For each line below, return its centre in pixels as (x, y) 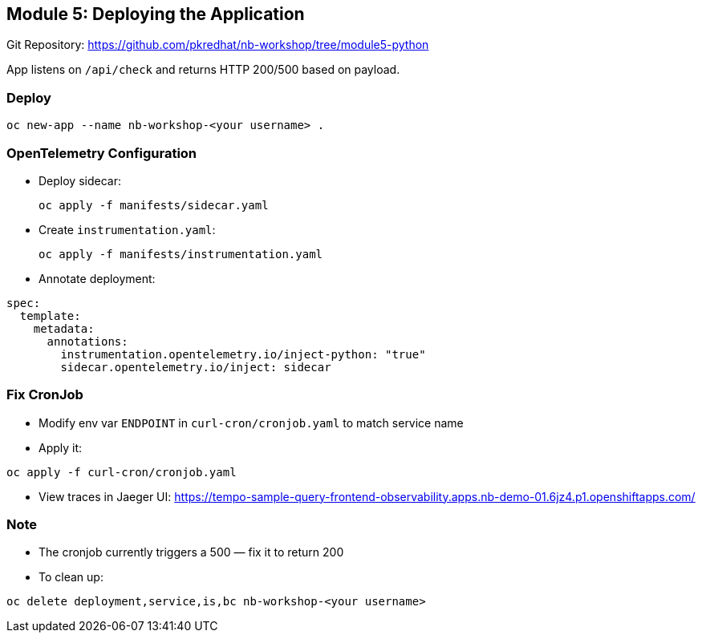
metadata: (64, 328)
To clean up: (71, 577)
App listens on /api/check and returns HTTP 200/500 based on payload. (203, 70)
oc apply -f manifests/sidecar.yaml (154, 205)
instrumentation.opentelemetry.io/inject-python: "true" (243, 354)
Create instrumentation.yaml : (127, 229)
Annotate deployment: (97, 278)
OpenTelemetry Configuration (102, 153)
